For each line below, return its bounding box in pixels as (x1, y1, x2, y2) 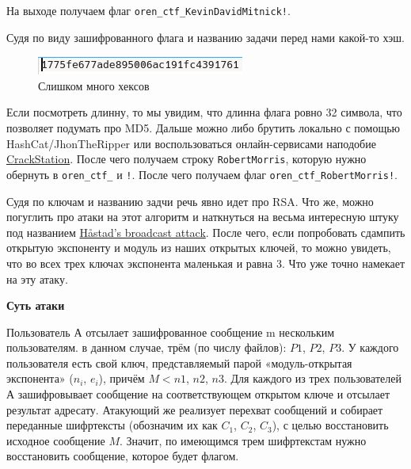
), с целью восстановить (272, 417, 389, 433)
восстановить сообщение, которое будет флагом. (6, 448, 239, 464)
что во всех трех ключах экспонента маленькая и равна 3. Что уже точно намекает (6, 254, 405, 271)
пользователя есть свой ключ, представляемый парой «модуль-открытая (6, 354, 352, 371)
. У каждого (341, 339, 399, 356)
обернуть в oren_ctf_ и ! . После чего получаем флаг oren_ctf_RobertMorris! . (6, 166, 398, 182)
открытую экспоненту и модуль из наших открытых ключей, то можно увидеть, (6, 239, 391, 256)
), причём (98, 370, 145, 387)
